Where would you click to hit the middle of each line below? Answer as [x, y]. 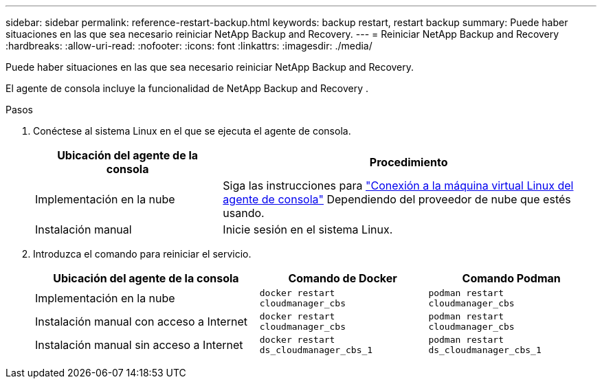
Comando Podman [511, 278]
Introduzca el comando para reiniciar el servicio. [142, 254]
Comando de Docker [343, 278]
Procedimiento [409, 162]
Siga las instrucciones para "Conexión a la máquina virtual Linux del [398, 185]
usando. [244, 213]
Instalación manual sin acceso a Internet [139, 345]
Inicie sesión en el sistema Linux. [308, 229]
